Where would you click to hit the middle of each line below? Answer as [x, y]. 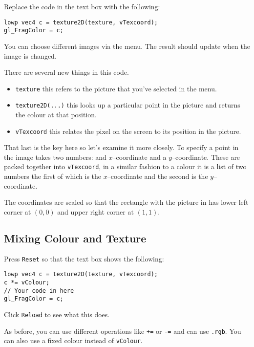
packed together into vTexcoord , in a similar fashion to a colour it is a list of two [125, 166]
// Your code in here [39, 291]
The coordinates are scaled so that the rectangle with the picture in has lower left [126, 202]
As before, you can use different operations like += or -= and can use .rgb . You [123, 331]
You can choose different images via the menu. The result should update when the [127, 46]
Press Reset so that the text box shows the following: [84, 258]
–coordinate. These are [206, 157]
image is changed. [30, 55]
